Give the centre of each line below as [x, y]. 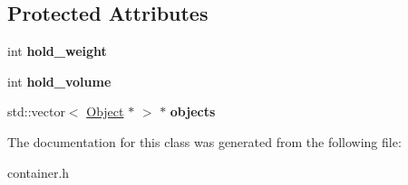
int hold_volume [59, 81]
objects [193, 111]
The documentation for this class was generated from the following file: [204, 141]
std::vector [36, 111]
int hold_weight [57, 51]
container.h [39, 172]
